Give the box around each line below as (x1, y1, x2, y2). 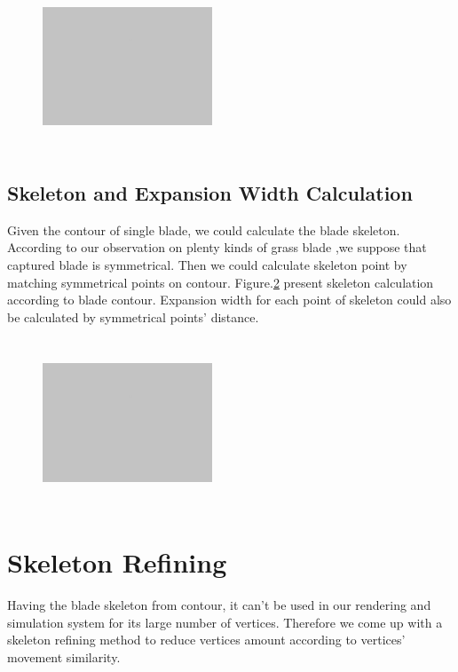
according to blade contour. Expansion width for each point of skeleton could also (7, 290, 452, 309)
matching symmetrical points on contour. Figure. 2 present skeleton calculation (7, 273, 434, 291)
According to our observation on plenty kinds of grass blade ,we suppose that (7, 238, 427, 257)
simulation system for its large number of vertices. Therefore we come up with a (7, 613, 443, 631)
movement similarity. (7, 647, 121, 666)
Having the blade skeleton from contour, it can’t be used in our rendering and (7, 596, 431, 614)
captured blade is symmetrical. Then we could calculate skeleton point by (7, 255, 407, 273)
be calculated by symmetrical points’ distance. (7, 307, 259, 326)
